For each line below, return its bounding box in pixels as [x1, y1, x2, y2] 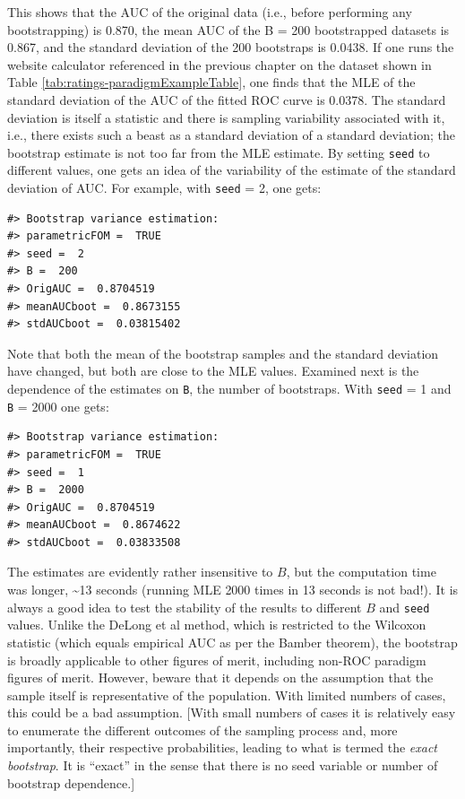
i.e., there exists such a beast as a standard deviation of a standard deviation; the [7, 126, 455, 144]
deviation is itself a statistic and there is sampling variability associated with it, [7, 108, 445, 126]
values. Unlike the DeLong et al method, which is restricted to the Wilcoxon [7, 615, 426, 634]
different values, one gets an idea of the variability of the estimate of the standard [7, 161, 456, 179]
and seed [379, 597, 430, 616]
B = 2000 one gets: [7, 396, 109, 415]
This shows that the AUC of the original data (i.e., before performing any [7, 3, 412, 21]
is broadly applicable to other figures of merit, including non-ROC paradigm [7, 650, 426, 669]
